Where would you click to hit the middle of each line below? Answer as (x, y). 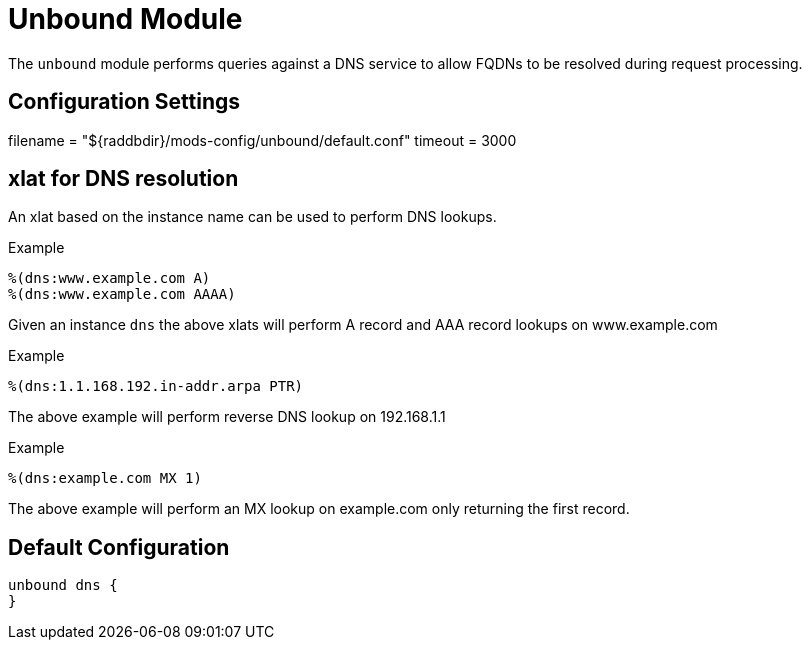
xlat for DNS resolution (123, 179)
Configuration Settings (124, 102)
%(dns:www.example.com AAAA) (122, 294)
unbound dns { (63, 585)
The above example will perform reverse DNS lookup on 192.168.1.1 (227, 417)
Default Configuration (119, 547)
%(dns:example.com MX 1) (105, 478)
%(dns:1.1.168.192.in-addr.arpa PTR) (156, 386)
